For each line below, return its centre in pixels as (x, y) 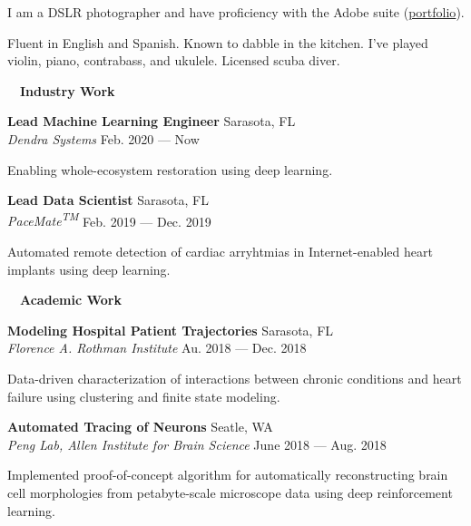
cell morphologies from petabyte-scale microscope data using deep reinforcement (230, 492)
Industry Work (68, 90)
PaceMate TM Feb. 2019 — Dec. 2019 (109, 219)
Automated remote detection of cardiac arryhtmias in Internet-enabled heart (220, 251)
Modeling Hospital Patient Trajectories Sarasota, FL (171, 330)
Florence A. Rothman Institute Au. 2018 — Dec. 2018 (157, 348)
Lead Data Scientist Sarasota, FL (108, 200)
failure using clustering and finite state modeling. (144, 396)
